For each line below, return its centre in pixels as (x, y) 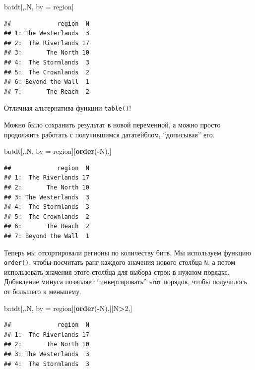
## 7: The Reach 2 (47, 92)
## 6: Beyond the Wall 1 (47, 82)
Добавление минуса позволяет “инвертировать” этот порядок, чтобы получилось (126, 281)
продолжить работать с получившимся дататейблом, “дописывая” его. (109, 134)
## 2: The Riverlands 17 (47, 43)
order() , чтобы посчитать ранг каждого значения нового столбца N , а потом (120, 262)
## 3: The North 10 (47, 53)
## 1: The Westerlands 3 (47, 33)
